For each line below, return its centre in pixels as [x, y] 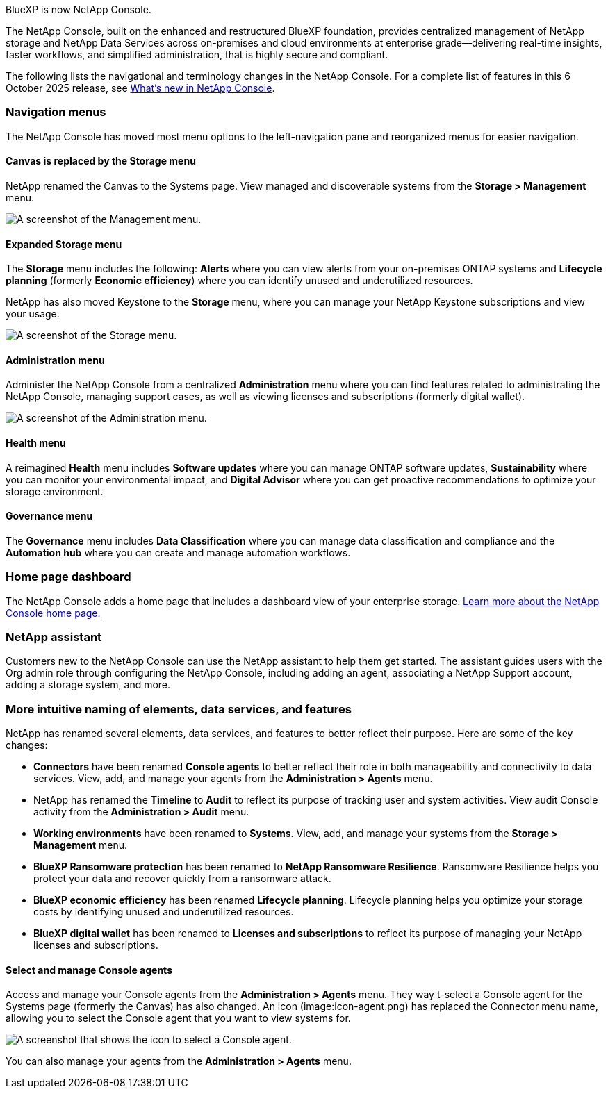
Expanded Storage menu [64, 244]
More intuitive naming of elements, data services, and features [179, 709]
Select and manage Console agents [89, 970]
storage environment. [55, 491]
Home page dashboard [68, 577]
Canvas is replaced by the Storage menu [101, 161]
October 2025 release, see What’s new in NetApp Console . [140, 88]
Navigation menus [56, 112]
